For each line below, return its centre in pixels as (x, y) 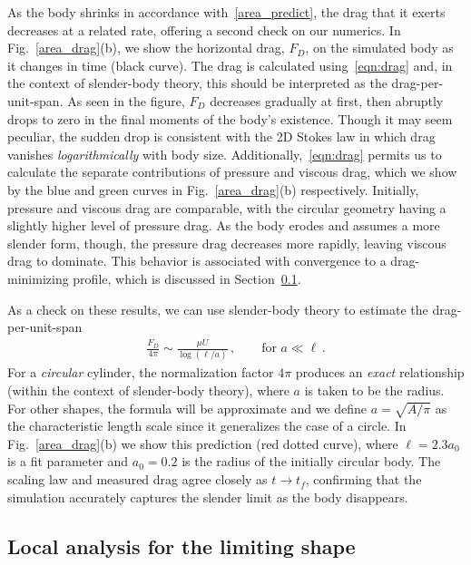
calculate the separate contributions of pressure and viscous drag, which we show (232, 172)
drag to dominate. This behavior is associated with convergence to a (197, 261)
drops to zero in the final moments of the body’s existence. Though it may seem (230, 118)
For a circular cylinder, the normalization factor (141, 372)
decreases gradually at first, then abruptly (327, 100)
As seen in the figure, (126, 100)
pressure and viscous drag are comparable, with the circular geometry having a (227, 207)
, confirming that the (363, 479)
